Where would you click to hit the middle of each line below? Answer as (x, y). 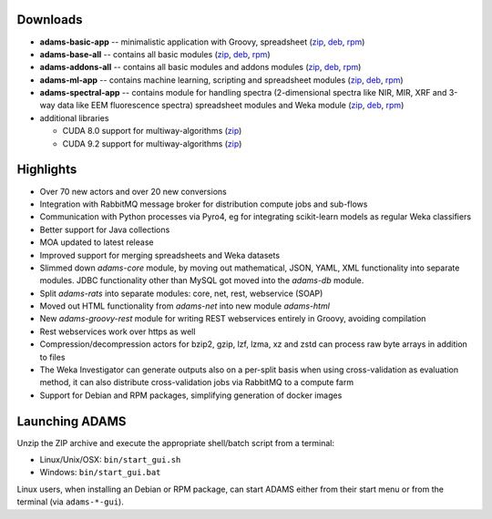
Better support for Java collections (105, 229)
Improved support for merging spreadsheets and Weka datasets (160, 255)
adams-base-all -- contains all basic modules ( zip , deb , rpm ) (155, 54)
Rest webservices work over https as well (118, 331)
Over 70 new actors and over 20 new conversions (133, 191)
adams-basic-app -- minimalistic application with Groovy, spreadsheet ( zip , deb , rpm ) (202, 42)
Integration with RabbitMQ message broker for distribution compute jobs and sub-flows (204, 204)
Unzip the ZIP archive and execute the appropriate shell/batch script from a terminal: (176, 443)
